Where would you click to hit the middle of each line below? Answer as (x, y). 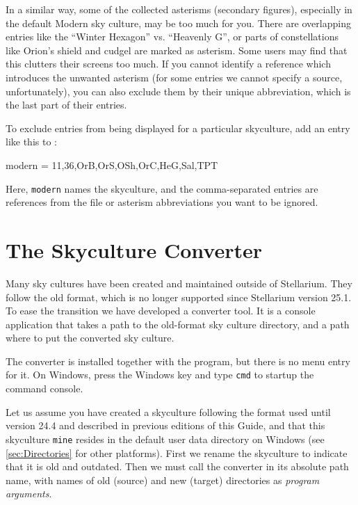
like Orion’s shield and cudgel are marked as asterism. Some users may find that (177, 50)
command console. (44, 388)
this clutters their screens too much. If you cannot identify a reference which (168, 64)
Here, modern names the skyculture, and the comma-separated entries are (162, 188)
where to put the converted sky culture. (90, 338)
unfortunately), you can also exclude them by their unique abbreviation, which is (178, 91)
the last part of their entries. (66, 105)
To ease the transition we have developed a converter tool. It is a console (161, 311)
